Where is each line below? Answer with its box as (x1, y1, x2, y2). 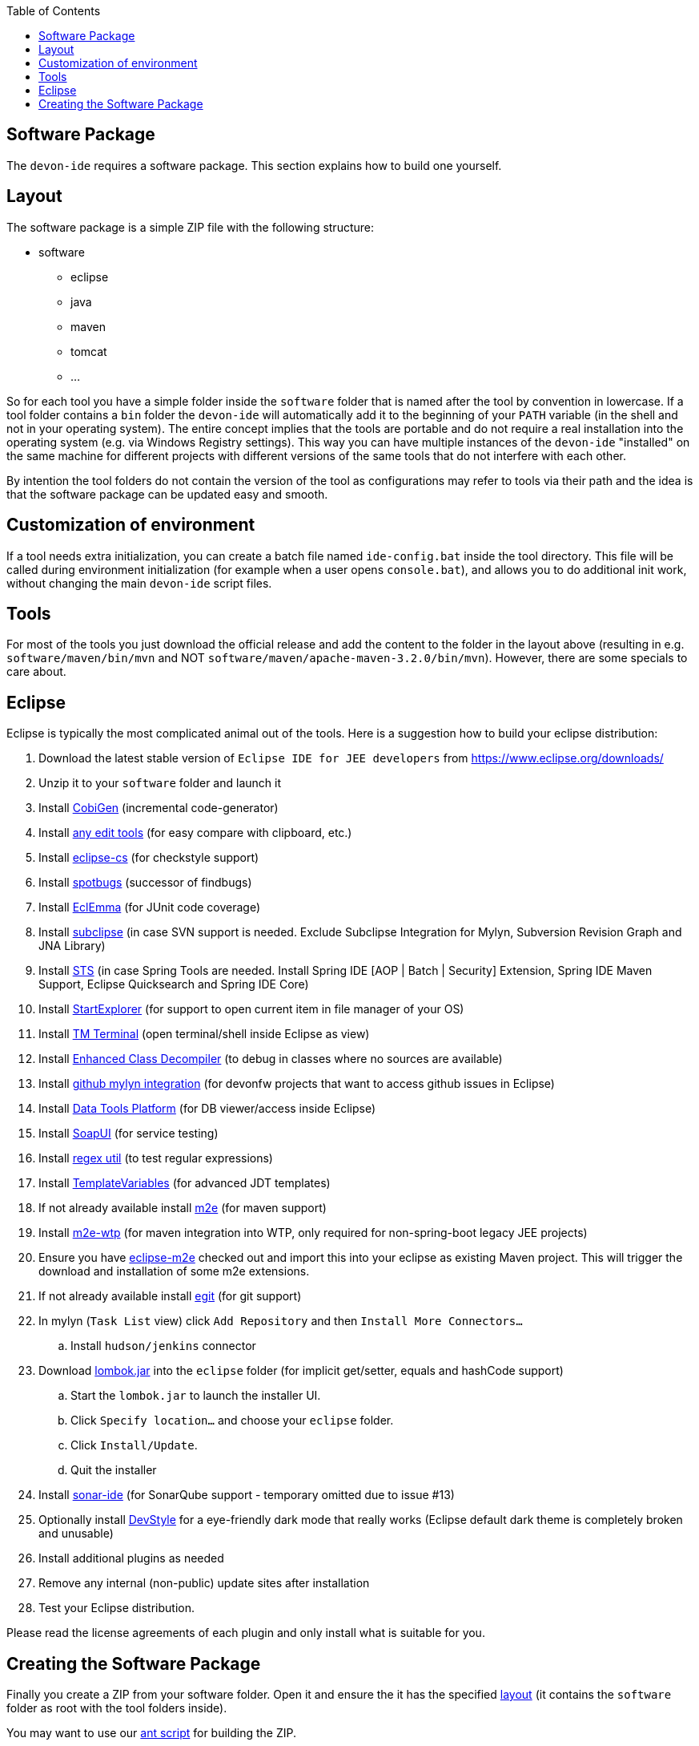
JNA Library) (38, 939, 106, 953)
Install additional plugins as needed (38, 1551, 224, 1566)
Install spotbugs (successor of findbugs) (38, 875, 252, 890)
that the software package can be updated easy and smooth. (6, 487, 328, 501)
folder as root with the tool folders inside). (6, 1701, 227, 1716)
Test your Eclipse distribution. (38, 1601, 195, 1615)
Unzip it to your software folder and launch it (38, 776, 281, 790)
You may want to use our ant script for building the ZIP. (6, 1726, 297, 1740)
